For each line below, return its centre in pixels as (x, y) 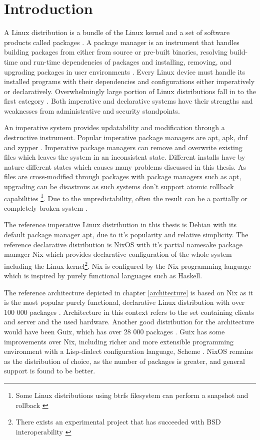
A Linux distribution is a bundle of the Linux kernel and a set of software (117, 32)
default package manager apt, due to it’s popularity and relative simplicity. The (126, 235)
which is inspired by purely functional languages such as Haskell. (103, 276)
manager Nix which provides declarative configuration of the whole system (118, 254)
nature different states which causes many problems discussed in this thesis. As (125, 166)
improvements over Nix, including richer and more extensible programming (119, 341)
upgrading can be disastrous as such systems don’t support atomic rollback (119, 186)
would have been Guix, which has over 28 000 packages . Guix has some (114, 332)
